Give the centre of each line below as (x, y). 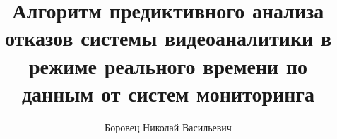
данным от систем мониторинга (168, 93)
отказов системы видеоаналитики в (168, 38)
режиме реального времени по (168, 65)
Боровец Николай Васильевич (168, 127)
